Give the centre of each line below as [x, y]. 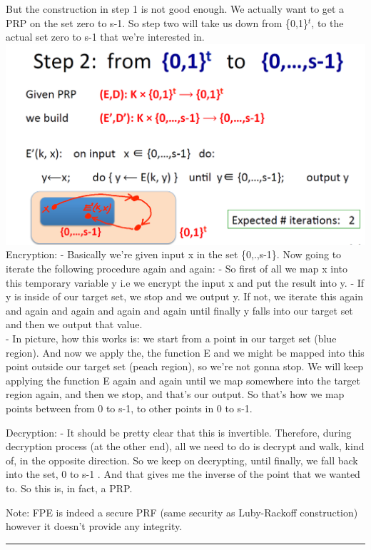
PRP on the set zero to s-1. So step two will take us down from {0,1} [157, 22]
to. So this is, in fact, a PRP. [69, 488]
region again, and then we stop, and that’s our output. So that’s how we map [175, 394]
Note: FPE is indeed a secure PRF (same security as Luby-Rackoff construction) [182, 512]
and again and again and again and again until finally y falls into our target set [179, 310]
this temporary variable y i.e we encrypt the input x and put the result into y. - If [185, 282]
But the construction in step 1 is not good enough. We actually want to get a [175, 9]
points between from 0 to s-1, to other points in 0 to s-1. [129, 408]
